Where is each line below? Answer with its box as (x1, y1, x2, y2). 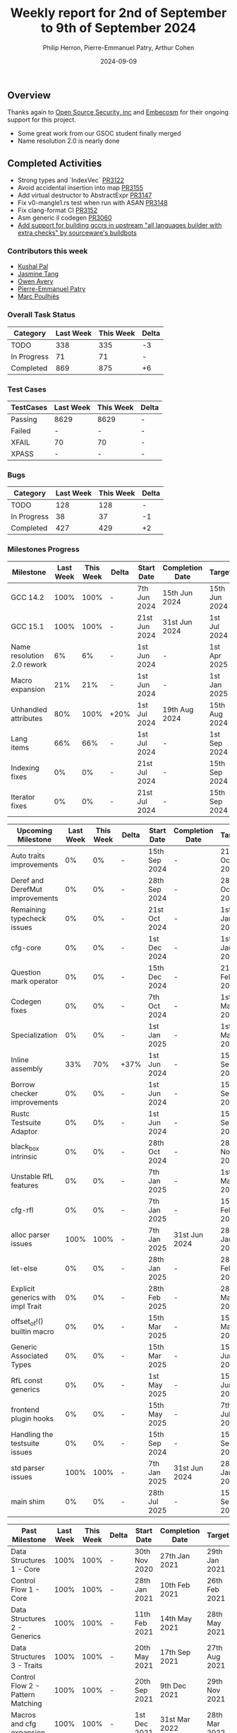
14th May (159, 1614, 193, 1623)
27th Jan (159, 1551, 190, 1561)
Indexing (11, 763, 40, 772)
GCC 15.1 (11, 621, 44, 631)
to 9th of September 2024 (41, 20, 196, 36)
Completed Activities (7, 157, 102, 169)
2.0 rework (11, 659, 47, 669)
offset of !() (11, 1317, 44, 1328)
